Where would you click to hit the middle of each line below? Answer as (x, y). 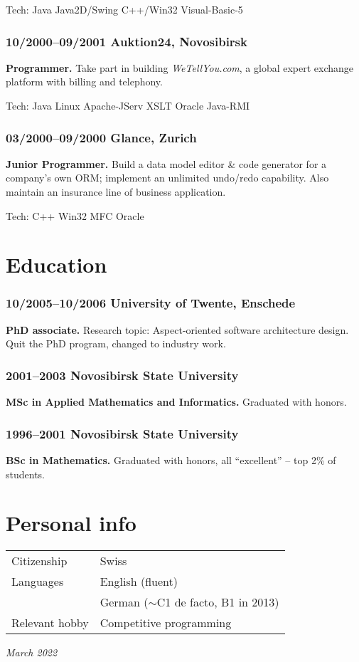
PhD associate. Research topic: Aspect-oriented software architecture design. (177, 329)
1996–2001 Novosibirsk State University (122, 433)
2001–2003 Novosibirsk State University (122, 375)
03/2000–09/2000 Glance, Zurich (101, 137)
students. (25, 474)
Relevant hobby (50, 623)
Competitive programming (166, 623)
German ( (124, 602)
